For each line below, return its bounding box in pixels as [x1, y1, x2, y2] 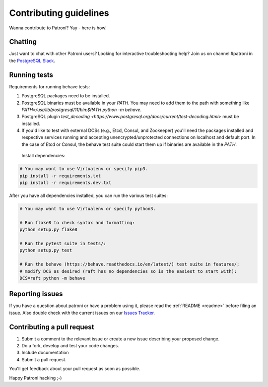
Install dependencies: [21, 153, 66, 159]
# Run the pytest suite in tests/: [19, 241, 106, 246]
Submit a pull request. [21, 356, 67, 362]
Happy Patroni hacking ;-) [9, 375, 62, 381]
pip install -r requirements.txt [19, 173, 101, 179]
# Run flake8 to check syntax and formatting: [19, 220, 135, 225]
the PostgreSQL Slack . [9, 58, 56, 64]
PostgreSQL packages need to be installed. [21, 93, 110, 99]
